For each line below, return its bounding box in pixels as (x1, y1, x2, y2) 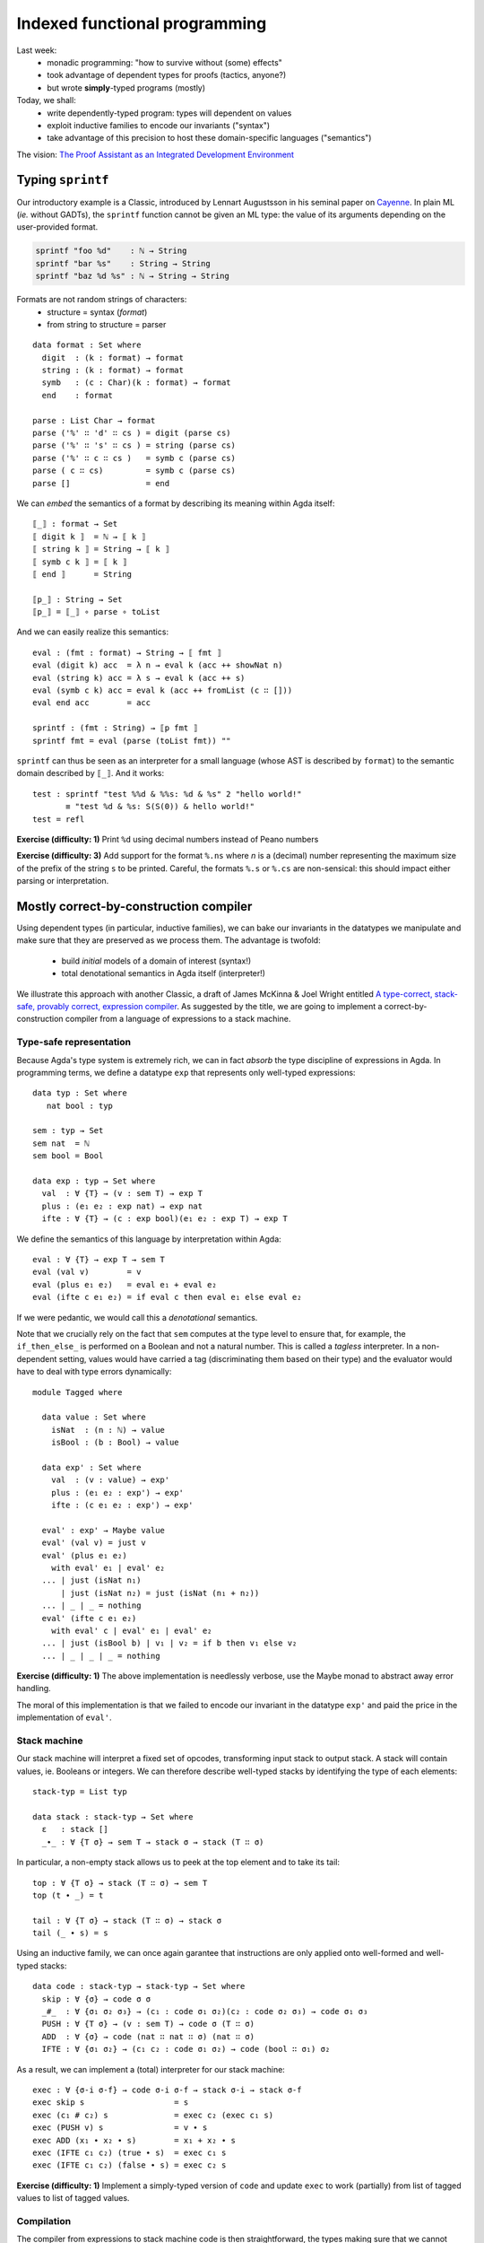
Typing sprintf (16, 172, 109, 188)
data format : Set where (32, 340, 142, 350)
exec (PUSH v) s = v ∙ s (32, 2123, 208, 2133)
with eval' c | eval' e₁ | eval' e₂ (50, 1625, 212, 1636)
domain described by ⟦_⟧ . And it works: (16, 768, 165, 779)
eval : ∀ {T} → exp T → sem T (32, 1254, 166, 1264)
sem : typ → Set (32, 1126, 104, 1136)
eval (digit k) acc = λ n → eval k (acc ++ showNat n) (32, 660, 283, 670)
